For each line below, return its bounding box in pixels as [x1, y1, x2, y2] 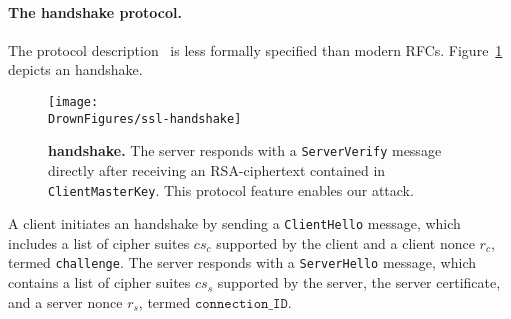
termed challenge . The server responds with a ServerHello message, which [8, 252, 477, 273]
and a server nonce [8, 291, 123, 312]
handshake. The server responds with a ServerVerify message [48, 140, 442, 161]
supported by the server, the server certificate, [217, 272, 501, 293]
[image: [48, 94, 99, 109]
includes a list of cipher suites [8, 232, 190, 253]
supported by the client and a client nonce [216, 232, 475, 253]
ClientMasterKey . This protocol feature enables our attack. [48, 179, 414, 200]
